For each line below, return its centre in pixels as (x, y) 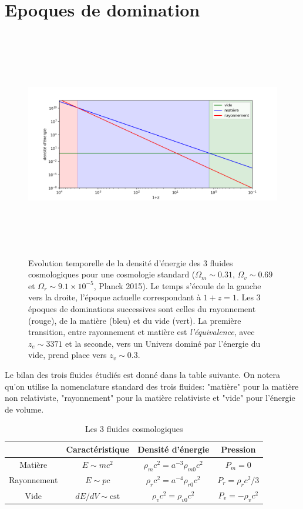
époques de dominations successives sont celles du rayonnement (142, 309)
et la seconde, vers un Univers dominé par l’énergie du (163, 343)
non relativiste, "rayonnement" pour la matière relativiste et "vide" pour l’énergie (150, 398)
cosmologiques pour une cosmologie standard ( (112, 274)
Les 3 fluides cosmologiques (134, 429)
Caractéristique (98, 449)
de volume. (24, 409)
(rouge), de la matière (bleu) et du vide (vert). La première (135, 320)
